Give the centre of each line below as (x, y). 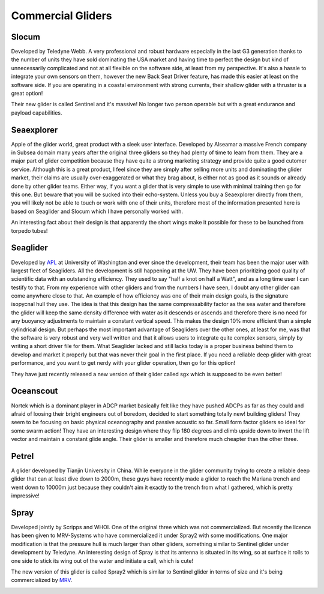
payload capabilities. (37, 112)
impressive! (25, 496)
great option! (27, 94)
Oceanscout (34, 391)
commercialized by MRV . (42, 580)
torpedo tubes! (29, 230)
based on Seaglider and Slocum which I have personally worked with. (97, 211)
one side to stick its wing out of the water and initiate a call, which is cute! (102, 560)
